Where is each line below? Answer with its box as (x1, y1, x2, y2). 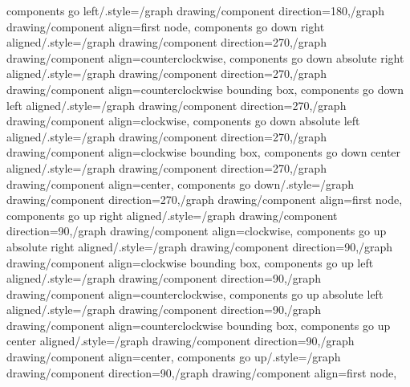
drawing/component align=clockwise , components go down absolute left (6, 112, 360, 129)
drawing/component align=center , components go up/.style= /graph (6, 348, 341, 365)
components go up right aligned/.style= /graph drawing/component (6, 206, 338, 223)
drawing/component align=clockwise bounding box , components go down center (6, 144, 401, 161)
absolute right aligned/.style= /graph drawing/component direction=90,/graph (6, 238, 393, 255)
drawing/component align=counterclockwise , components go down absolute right (6, 49, 404, 66)
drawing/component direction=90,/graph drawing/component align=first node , (6, 364, 397, 381)
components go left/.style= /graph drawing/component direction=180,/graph (6, 2, 384, 18)
